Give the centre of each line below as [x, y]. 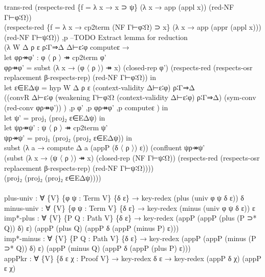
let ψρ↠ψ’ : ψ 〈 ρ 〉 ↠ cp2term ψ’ [56, 127]
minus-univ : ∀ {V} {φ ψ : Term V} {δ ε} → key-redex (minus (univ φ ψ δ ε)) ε [130, 207]
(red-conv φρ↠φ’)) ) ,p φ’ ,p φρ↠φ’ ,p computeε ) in [86, 107]
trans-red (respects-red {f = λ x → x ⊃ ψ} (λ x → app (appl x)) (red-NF [119, 7]
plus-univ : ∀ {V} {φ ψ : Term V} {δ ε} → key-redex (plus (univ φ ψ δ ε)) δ [124, 198]
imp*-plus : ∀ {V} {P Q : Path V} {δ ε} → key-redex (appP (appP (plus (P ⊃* [130, 218]
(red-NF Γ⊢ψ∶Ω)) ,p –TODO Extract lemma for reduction [96, 37]
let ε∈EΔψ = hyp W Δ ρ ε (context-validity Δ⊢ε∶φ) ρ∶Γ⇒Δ [100, 87]
